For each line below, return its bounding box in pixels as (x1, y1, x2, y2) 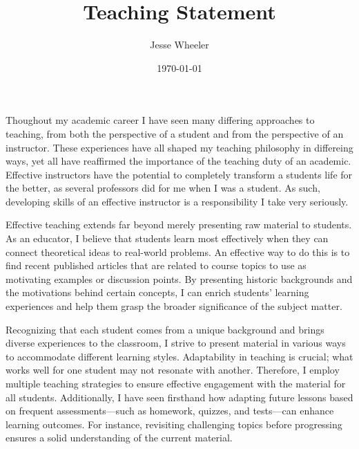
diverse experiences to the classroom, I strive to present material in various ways (6, 336, 346, 350)
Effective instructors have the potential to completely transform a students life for (6, 167, 353, 181)
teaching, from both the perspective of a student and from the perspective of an (6, 126, 344, 140)
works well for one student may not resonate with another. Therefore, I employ (6, 363, 340, 377)
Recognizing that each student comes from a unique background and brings (6, 322, 324, 336)
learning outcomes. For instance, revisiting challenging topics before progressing (6, 416, 342, 431)
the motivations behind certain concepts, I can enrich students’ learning (6, 285, 309, 300)
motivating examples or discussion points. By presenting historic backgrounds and (6, 271, 353, 286)
